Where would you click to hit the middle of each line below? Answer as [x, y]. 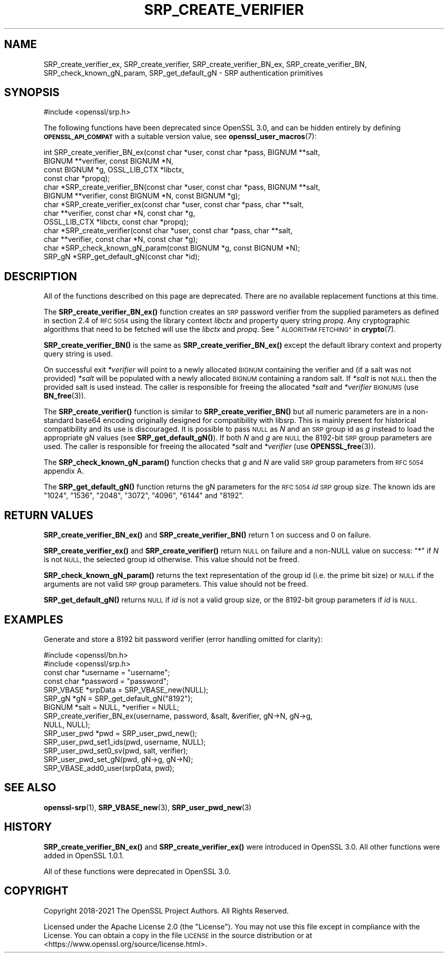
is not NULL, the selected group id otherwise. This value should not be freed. [171, 560]
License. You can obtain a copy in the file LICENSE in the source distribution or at [178, 935]
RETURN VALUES [49, 515]
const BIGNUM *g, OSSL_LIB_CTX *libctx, [114, 170]
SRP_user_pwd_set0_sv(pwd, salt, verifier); [116, 750]
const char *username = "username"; [107, 672]
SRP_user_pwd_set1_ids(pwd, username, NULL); [125, 742]
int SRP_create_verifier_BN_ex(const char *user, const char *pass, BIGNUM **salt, [182, 152]
